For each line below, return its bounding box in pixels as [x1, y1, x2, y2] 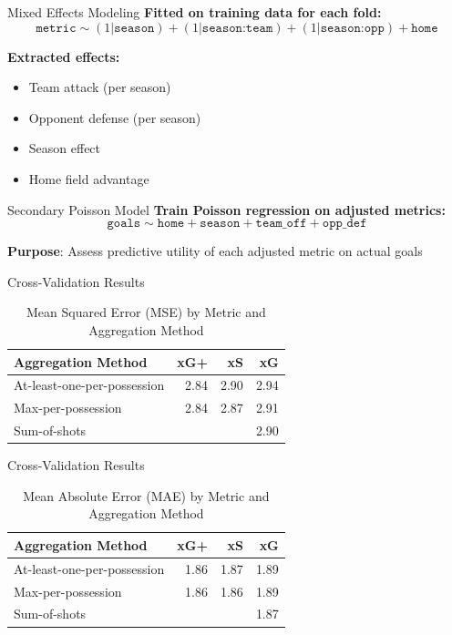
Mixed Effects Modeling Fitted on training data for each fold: [7, 3, 382, 21]
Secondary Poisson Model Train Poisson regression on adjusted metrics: [7, 200, 446, 219]
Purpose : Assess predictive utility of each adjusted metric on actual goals [7, 241, 423, 261]
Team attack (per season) [28, 77, 171, 97]
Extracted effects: [7, 46, 120, 66]
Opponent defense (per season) [28, 108, 201, 127]
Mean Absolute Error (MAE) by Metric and [23, 486, 270, 505]
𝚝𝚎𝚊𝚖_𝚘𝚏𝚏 [255, 217, 307, 230]
